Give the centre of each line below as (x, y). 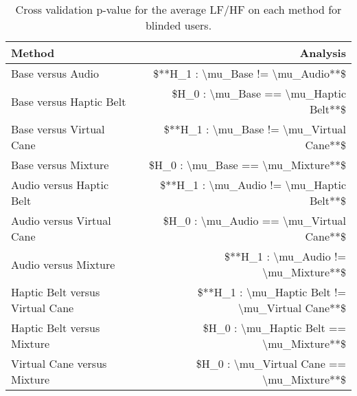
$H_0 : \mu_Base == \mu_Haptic (259, 93)
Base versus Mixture (60, 165)
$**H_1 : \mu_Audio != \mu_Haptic (253, 185)
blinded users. (178, 25)
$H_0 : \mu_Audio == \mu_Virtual (254, 220)
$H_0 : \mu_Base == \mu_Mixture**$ (247, 165)
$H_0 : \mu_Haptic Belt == (274, 328)
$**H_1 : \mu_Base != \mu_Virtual (255, 129)
